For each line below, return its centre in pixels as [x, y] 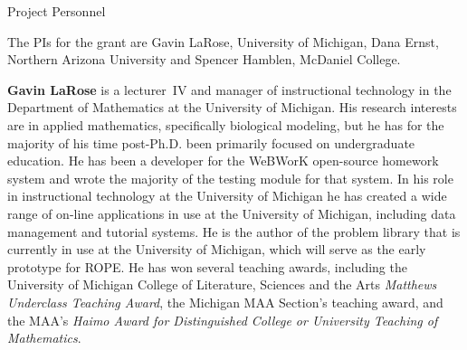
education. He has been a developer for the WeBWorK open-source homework [223, 161]
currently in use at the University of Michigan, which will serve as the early [217, 249]
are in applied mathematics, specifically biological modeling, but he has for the [226, 124]
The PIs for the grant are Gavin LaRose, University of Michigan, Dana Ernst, [223, 41]
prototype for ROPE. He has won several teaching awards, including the [207, 266]
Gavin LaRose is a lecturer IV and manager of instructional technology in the [229, 89]
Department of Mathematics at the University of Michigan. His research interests [232, 107]
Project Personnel [57, 11]
